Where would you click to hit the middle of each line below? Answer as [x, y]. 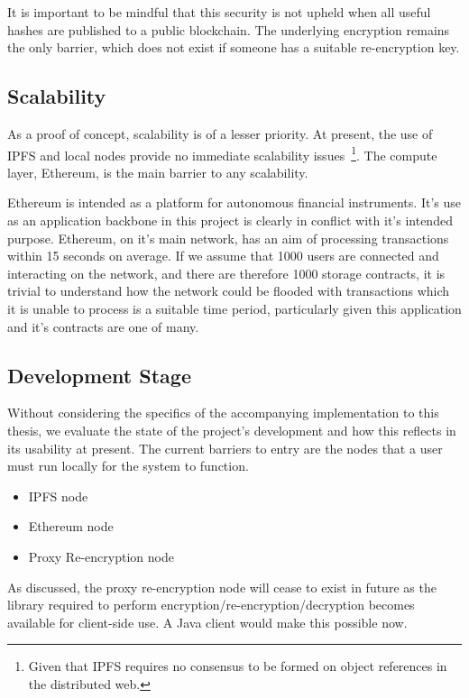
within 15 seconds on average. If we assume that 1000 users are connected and [223, 256]
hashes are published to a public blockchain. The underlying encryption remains [229, 29]
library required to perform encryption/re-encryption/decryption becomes [211, 605]
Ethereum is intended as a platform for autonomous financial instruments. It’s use [234, 202]
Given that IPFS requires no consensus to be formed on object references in [238, 666]
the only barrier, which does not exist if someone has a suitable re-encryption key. [234, 47]
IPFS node [58, 496]
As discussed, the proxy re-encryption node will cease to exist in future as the [222, 587]
